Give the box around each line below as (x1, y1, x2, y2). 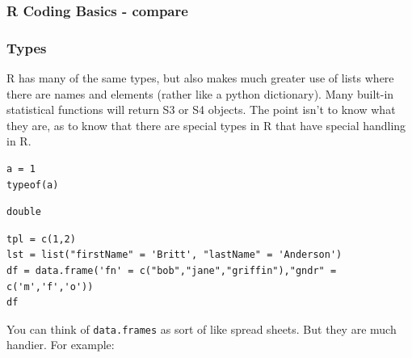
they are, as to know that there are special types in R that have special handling (6, 116, 406, 133)
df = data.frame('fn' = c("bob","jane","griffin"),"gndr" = (6, 265, 337, 276)
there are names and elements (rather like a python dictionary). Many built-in (6, 85, 394, 102)
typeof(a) (6, 179, 59, 191)
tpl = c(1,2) (6, 233, 76, 245)
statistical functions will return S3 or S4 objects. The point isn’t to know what (6, 101, 396, 118)
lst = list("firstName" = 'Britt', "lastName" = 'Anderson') (6, 249, 343, 261)
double (6, 206, 41, 218)
